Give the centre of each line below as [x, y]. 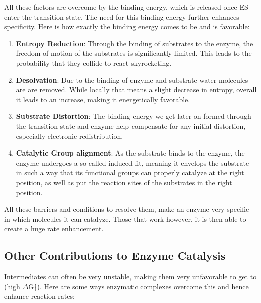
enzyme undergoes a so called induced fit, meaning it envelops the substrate [133, 162]
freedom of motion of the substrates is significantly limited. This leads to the [134, 53]
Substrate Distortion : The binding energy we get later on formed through [134, 116]
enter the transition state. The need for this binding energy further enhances [122, 16]
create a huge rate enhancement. [54, 229]
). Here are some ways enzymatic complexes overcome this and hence [143, 286]
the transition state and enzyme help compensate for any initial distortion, [131, 126]
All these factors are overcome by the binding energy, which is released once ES [126, 7]
